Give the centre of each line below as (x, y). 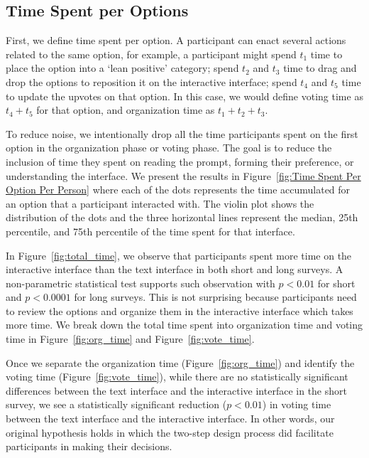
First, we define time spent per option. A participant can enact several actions (176, 40)
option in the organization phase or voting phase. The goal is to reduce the (169, 148)
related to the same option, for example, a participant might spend (151, 54)
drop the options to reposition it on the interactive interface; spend (152, 81)
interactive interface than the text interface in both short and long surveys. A (175, 269)
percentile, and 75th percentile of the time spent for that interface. (150, 231)
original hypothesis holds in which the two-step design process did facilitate (170, 432)
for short (336, 283)
